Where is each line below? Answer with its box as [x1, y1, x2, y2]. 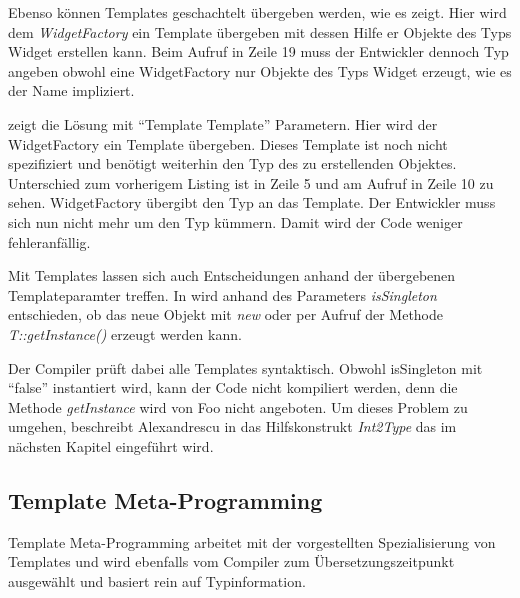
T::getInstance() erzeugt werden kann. [8, 323, 242, 344]
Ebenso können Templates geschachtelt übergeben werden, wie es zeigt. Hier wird [8, 2, 507, 22]
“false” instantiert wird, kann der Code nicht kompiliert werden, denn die [8, 377, 458, 398]
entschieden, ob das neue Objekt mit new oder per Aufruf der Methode [8, 304, 444, 325]
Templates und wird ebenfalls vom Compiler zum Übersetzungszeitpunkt [8, 551, 455, 572]
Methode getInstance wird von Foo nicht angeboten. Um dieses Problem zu [8, 396, 468, 417]
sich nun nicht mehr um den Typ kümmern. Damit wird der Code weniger [8, 211, 463, 232]
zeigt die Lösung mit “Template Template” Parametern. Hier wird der [8, 113, 438, 134]
